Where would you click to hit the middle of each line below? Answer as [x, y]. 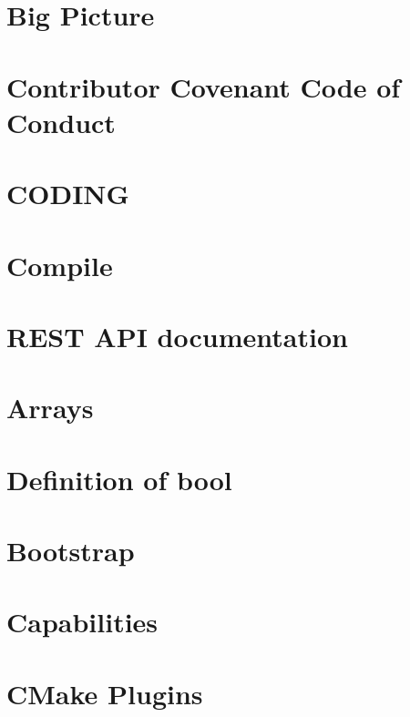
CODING [68, 194]
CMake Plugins [105, 693]
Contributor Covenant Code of [204, 86]
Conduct [61, 122]
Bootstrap [71, 550]
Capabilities [82, 622]
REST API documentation [177, 336]
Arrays [50, 408]
